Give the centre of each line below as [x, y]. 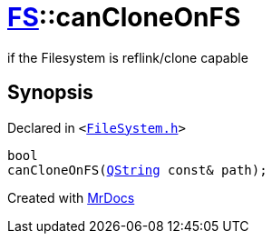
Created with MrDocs [71, 197]
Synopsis [50, 93]
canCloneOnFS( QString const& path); [137, 170]
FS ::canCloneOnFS [124, 17]
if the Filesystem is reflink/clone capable [128, 57]
